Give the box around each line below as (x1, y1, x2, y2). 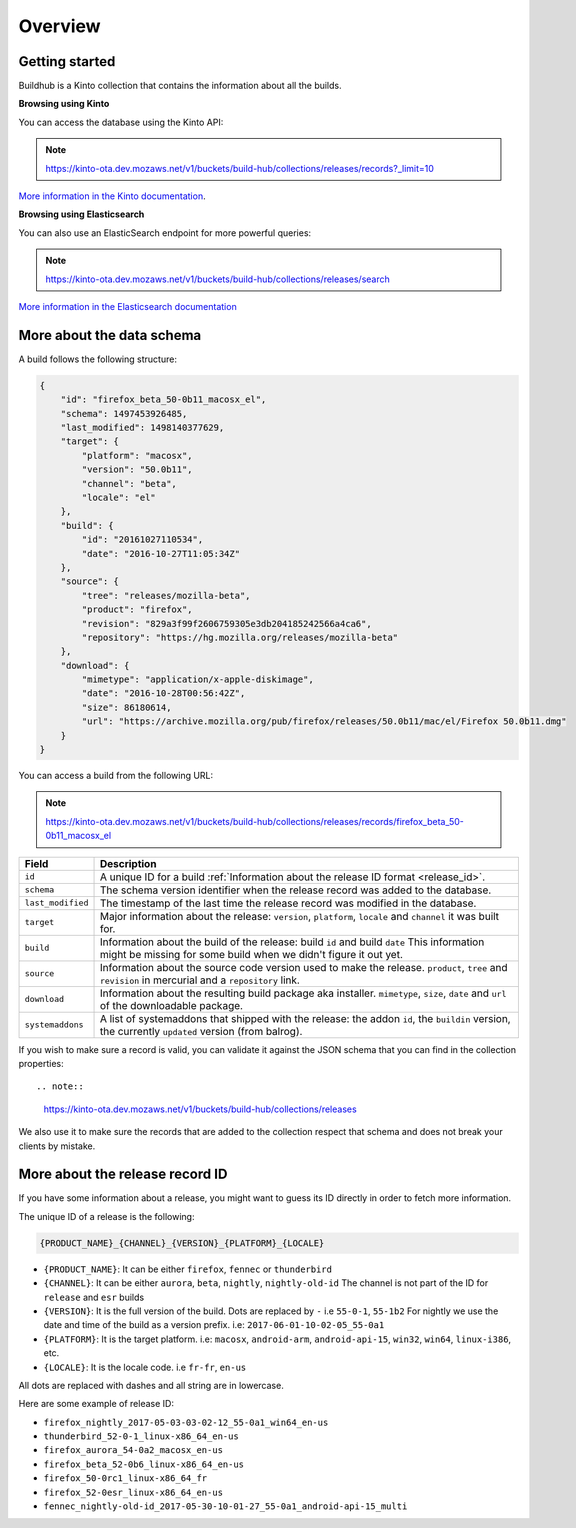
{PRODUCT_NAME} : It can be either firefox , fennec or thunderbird (43, 1263, 332, 1275)
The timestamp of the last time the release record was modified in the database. (99, 896, 477, 910)
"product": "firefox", (81, 604, 194, 615)
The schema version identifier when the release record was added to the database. (99, 883, 492, 897)
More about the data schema (18, 326, 202, 344)
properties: (18, 1057, 64, 1069)
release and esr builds (43, 1291, 145, 1303)
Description (99, 856, 157, 870)
